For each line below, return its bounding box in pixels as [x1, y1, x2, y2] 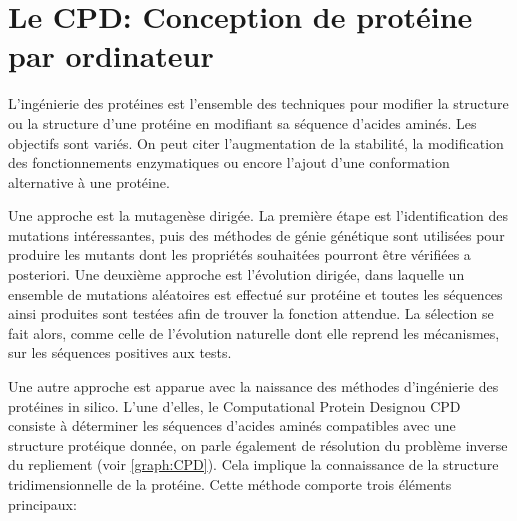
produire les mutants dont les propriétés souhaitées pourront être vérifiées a [8, 244, 471, 265]
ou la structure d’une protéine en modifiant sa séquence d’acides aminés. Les [8, 112, 477, 133]
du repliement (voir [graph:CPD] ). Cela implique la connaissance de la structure [8, 454, 499, 475]
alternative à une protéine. [8, 171, 170, 192]
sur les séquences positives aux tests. [8, 342, 232, 363]
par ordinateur [8, 35, 214, 76]
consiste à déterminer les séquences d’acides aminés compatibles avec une [8, 415, 456, 436]
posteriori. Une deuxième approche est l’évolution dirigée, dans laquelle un [8, 264, 465, 285]
